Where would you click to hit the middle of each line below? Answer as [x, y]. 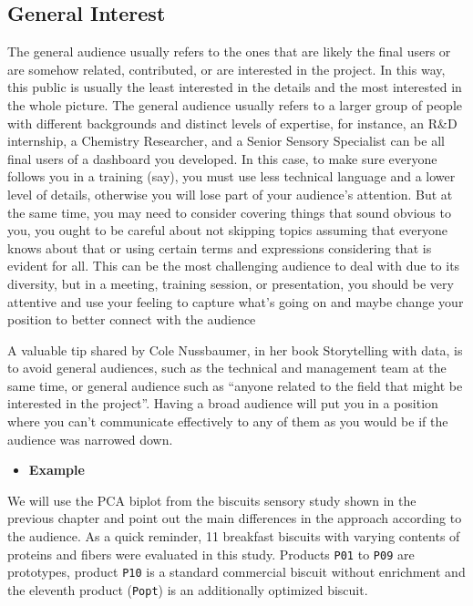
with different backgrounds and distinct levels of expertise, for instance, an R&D [232, 123]
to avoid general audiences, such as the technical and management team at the [227, 368]
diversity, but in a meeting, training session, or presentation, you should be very [231, 283]
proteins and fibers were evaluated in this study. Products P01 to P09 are [211, 554]
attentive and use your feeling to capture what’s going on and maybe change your [236, 301]
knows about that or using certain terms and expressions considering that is [220, 247]
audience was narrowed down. [90, 439]
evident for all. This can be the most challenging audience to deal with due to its [234, 266]
